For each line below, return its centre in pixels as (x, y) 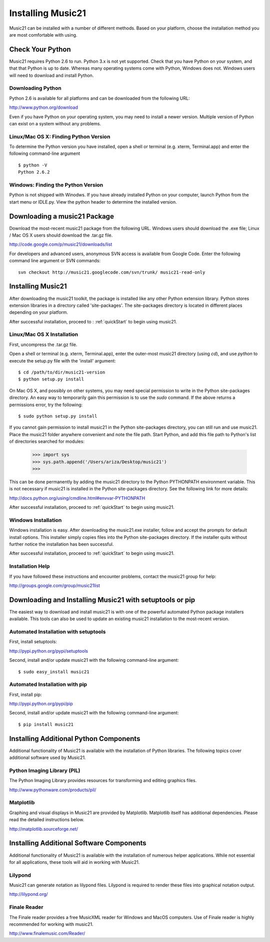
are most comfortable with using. (43, 35)
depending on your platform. (39, 312)
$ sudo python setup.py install (58, 416)
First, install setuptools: (33, 642)
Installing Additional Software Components (78, 843)
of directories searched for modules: (47, 442)
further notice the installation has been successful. (61, 544)
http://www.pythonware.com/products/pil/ (53, 790)
